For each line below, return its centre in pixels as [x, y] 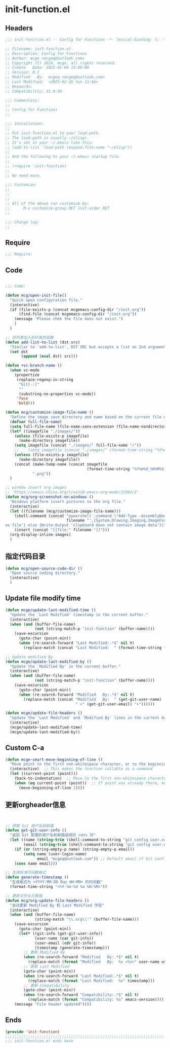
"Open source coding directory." [45, 573]
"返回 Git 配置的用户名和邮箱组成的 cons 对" [53, 835]
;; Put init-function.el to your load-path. [53, 133]
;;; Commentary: [22, 100]
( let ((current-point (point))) [44, 774]
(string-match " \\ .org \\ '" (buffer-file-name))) [87, 919]
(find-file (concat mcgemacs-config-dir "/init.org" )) [78, 314]
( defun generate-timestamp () [37, 877]
